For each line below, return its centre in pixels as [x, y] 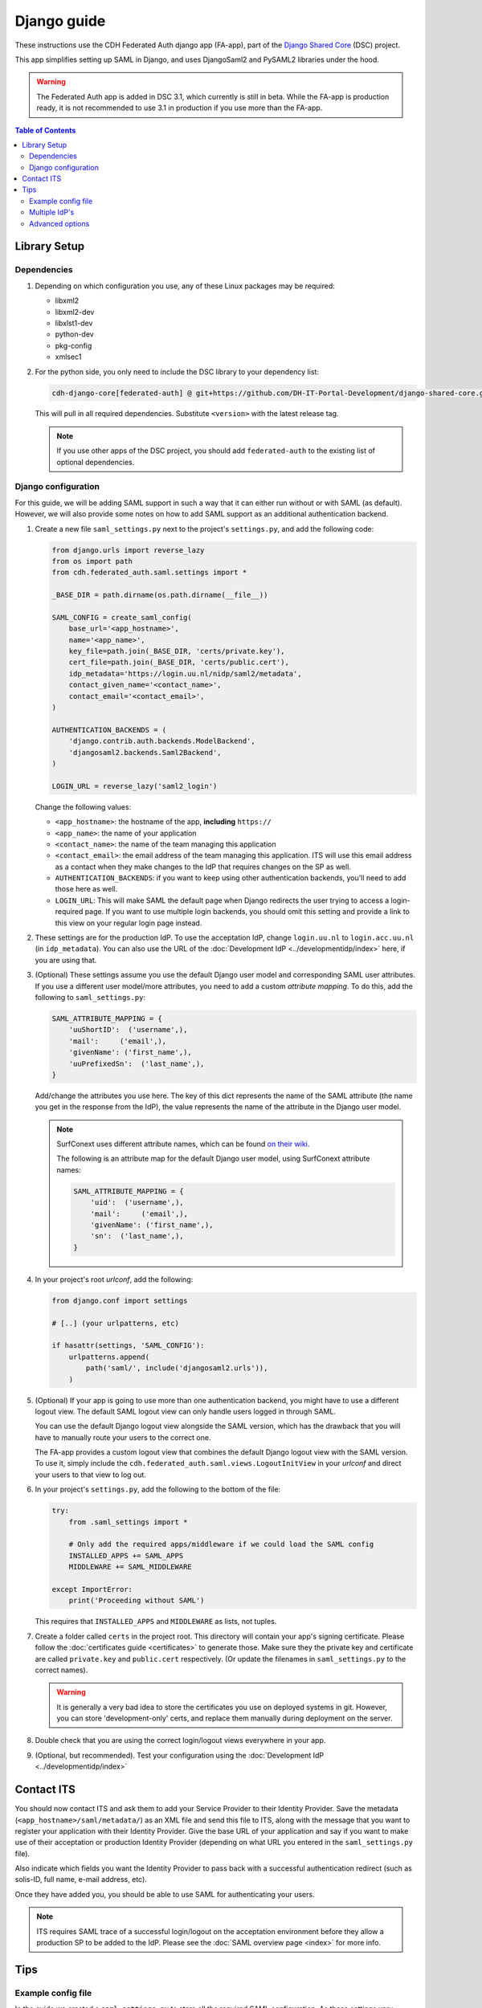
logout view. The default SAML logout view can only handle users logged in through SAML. [186, 1411]
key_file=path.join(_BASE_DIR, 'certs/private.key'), [177, 651]
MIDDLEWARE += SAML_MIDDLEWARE [130, 1567]
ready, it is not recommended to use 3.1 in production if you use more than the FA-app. [180, 108]
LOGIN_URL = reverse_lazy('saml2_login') [135, 786]
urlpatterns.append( [109, 1357]
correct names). [61, 1670]
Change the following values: [83, 806]
